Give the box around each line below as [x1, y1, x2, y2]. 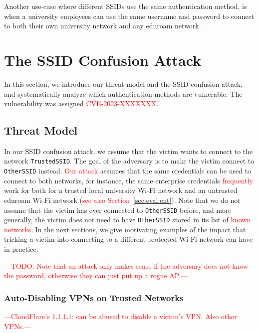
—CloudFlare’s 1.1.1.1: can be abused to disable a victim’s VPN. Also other [4, 311, 237, 322]
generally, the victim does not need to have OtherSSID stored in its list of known [4, 214, 251, 225]
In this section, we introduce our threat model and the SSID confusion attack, [4, 78, 243, 89]
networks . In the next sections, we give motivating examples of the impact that [4, 224, 246, 234]
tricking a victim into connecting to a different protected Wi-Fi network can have [4, 234, 253, 244]
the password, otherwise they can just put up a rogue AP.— [4, 270, 188, 281]
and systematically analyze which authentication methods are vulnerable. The [4, 88, 243, 99]
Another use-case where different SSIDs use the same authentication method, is [4, 1, 247, 11]
